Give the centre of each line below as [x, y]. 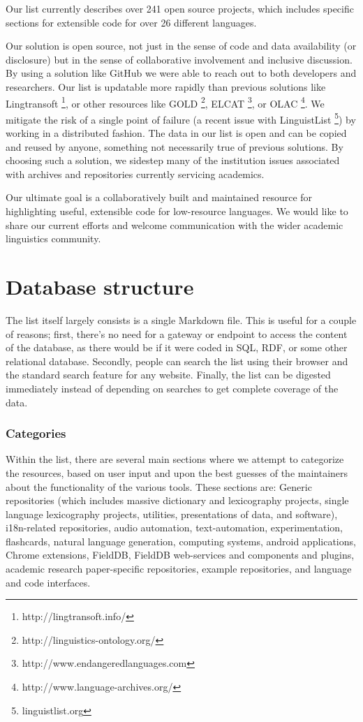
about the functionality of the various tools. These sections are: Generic [159, 486]
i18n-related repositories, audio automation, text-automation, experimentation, [174, 528]
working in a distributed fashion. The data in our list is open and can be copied [176, 133]
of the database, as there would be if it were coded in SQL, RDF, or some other [177, 347]
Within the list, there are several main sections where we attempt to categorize [175, 459]
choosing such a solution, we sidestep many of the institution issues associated [173, 160]
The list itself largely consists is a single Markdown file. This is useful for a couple [181, 319]
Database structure [100, 286]
